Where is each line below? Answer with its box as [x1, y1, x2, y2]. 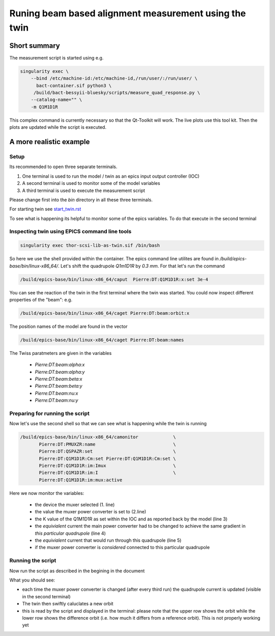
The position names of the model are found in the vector [9, 323, 128, 329]
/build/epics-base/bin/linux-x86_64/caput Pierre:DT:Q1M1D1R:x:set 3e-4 [20, 276, 208, 282]
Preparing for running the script [9, 410, 90, 417]
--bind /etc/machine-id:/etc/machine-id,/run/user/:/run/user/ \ [31, 75, 198, 81]
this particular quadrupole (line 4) [35, 530, 106, 536]
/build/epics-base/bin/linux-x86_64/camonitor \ [20, 434, 176, 440]
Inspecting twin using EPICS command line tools [9, 228, 132, 235]
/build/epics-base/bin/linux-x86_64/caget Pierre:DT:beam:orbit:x [20, 310, 189, 316]
